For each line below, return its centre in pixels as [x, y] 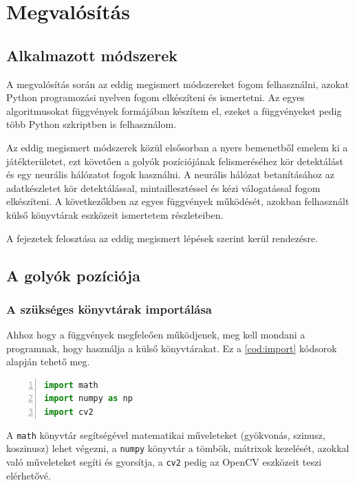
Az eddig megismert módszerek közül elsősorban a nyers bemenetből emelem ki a [177, 147]
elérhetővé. [29, 475]
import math [71, 385]
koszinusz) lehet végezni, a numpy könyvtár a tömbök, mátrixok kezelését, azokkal [178, 448]
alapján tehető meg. [48, 362]
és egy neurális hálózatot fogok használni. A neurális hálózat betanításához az [170, 174]
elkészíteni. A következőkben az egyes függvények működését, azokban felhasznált [178, 201]
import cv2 [69, 412]
